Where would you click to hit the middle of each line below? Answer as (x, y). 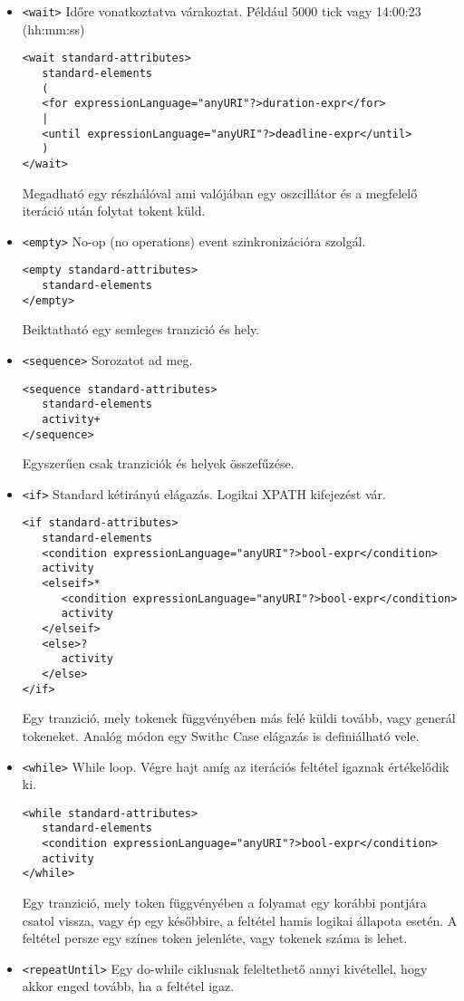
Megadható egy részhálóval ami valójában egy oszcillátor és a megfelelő (220, 192)
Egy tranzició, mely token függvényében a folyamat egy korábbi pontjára (224, 903)
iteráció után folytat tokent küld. (114, 211)
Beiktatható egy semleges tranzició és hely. (141, 329)
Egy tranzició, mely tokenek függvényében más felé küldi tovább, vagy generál (239, 718)
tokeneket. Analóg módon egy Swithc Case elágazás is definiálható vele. (221, 735)
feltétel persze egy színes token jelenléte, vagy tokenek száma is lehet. (215, 938)
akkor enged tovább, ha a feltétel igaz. (128, 986)
